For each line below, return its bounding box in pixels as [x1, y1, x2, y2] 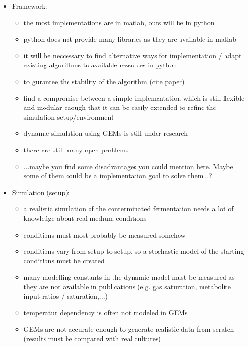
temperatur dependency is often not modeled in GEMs [23, 307, 188, 318]
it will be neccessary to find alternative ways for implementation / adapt [23, 50, 242, 60]
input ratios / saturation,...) [23, 291, 108, 301]
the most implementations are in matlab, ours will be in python [23, 17, 215, 27]
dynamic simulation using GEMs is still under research [23, 128, 188, 138]
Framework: [12, 1, 47, 11]
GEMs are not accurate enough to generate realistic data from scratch [23, 324, 234, 334]
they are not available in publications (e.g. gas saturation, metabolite [23, 281, 231, 291]
